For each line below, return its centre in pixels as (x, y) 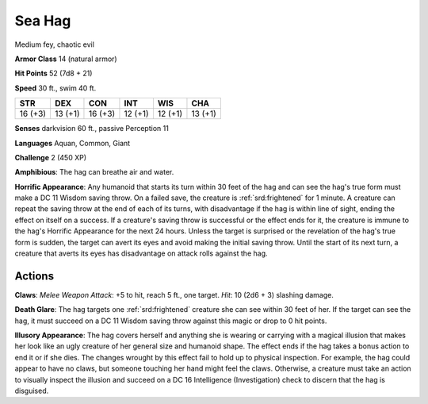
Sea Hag (43, 21)
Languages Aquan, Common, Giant (73, 143)
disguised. (32, 391)
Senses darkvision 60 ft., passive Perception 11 (92, 129)
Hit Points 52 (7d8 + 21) (53, 73)
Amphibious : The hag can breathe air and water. (94, 172)
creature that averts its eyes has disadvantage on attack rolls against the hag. (141, 253)
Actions (34, 276)
